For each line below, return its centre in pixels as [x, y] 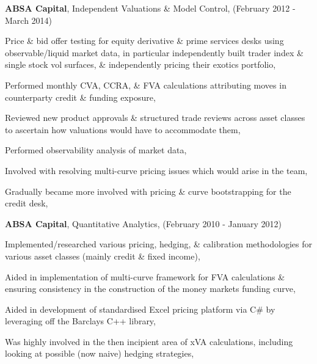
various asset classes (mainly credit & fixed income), [103, 256]
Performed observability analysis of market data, [96, 150]
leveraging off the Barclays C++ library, [80, 321]
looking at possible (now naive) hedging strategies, [100, 353]
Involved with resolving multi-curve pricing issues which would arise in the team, [156, 170]
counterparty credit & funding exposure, [80, 97]
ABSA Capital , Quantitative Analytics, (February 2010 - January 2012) [143, 223]
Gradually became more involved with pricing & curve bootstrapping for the [148, 191]
